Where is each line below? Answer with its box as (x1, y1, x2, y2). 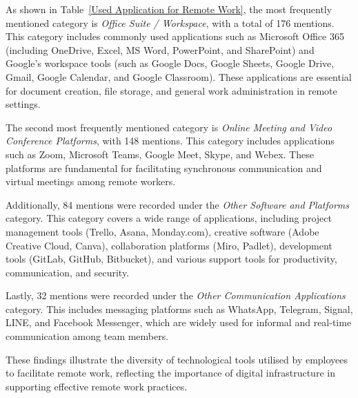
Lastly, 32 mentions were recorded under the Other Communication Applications (6, 288, 346, 303)
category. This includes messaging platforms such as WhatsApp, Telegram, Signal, (6, 301, 353, 316)
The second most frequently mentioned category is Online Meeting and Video (6, 120, 332, 134)
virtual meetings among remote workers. (6, 174, 176, 189)
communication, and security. (6, 265, 130, 279)
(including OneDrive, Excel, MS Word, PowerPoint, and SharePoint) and (6, 42, 315, 57)
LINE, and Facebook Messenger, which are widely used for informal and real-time (6, 315, 352, 330)
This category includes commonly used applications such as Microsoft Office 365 (6, 29, 344, 44)
